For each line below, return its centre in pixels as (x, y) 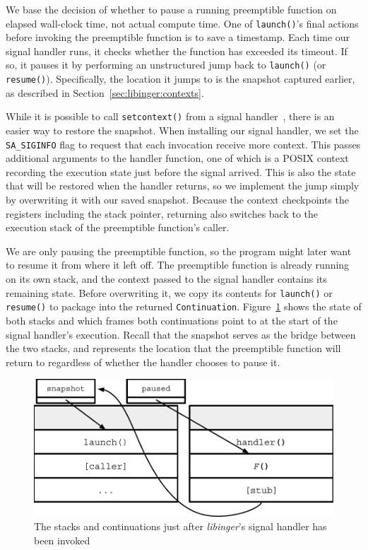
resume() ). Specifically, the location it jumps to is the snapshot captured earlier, (180, 79)
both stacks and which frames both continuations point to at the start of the (172, 320)
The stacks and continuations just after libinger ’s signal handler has (180, 526)
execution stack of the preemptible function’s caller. (118, 227)
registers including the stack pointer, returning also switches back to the (162, 213)
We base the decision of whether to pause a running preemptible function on (171, 9)
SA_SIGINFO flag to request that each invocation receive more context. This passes (183, 144)
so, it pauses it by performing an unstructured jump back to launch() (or (166, 65)
